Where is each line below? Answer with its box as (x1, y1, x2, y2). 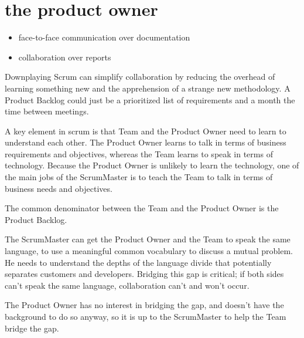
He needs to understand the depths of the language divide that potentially (5, 256, 272, 268)
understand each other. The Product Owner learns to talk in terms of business (5, 136, 286, 148)
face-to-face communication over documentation (18, 31, 190, 43)
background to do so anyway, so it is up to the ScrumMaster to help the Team (5, 310, 286, 322)
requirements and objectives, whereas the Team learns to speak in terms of (5, 147, 273, 160)
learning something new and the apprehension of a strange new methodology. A (5, 82, 291, 94)
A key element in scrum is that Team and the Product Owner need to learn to (5, 124, 286, 137)
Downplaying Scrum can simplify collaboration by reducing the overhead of (5, 70, 275, 83)
